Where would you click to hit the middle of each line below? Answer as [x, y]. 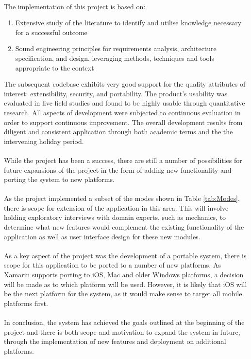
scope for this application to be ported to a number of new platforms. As [112, 265]
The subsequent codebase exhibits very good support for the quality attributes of [125, 84]
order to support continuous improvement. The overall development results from [123, 122]
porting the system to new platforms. [59, 179]
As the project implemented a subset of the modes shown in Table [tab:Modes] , [122, 198]
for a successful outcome [51, 32]
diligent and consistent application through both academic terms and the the [118, 132]
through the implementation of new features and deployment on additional [115, 341]
